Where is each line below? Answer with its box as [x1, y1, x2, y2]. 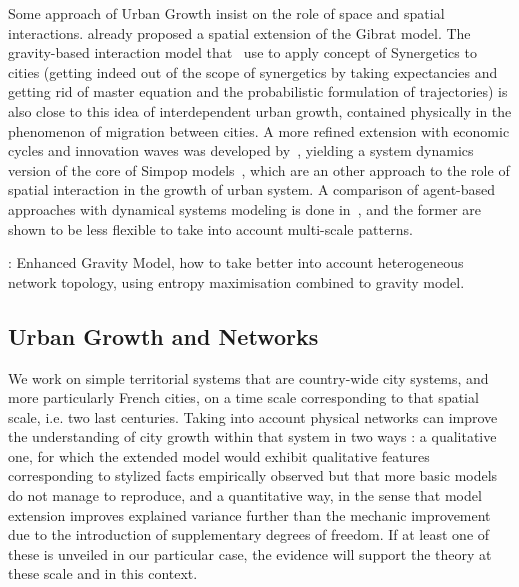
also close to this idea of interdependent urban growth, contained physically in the [8, 100, 512, 121]
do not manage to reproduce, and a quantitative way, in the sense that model [8, 485, 482, 506]
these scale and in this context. [8, 563, 198, 584]
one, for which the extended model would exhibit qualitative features [8, 445, 430, 466]
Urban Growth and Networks [8, 320, 319, 351]
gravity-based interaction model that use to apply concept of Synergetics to [8, 42, 477, 63]
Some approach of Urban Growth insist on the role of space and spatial [8, 3, 445, 23]
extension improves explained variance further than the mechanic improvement [8, 504, 491, 525]
